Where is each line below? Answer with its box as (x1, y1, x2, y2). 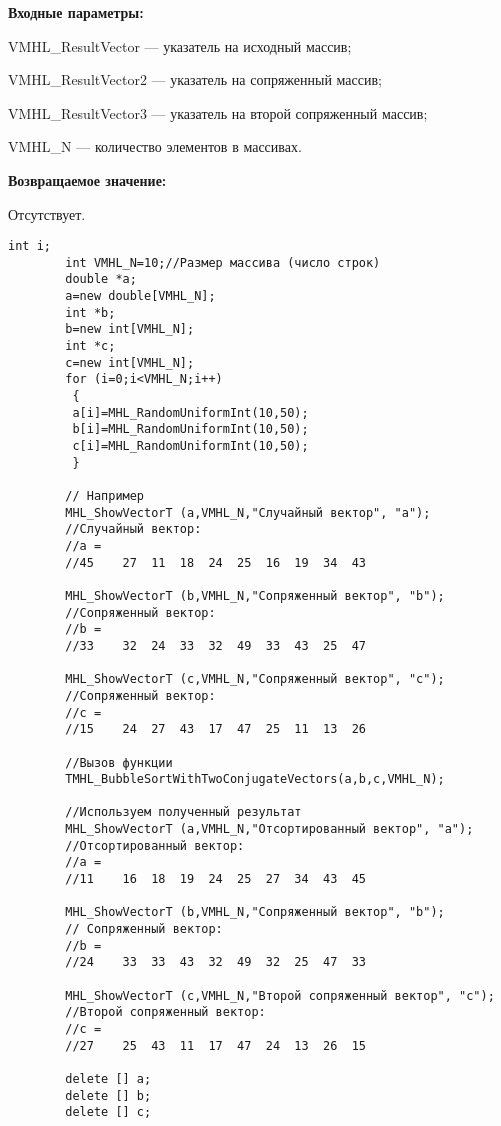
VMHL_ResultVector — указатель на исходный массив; (8, 35, 352, 56)
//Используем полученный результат (65, 805, 302, 820)
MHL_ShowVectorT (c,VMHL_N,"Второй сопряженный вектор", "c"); (65, 988, 495, 1003)
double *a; (65, 272, 137, 287)
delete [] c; (65, 1105, 152, 1120)
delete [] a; (65, 1071, 152, 1086)
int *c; (65, 339, 116, 354)
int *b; (65, 305, 116, 320)
